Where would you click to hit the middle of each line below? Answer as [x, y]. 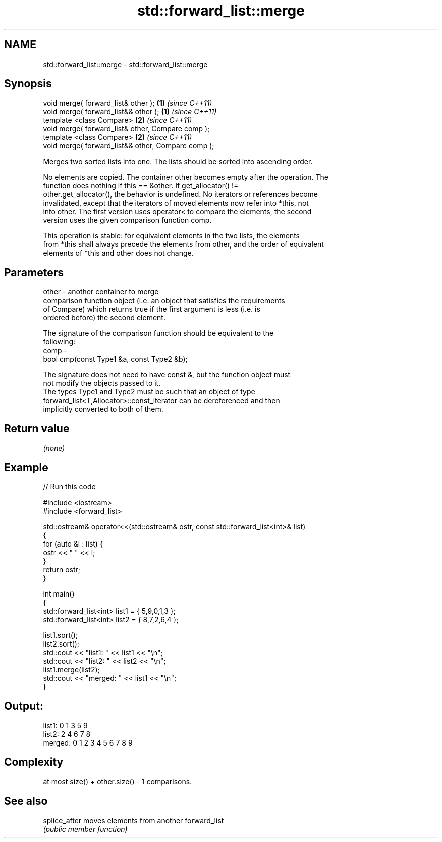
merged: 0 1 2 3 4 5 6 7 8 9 [88, 742]
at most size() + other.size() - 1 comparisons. [118, 781]
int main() [59, 593]
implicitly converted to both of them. [103, 409]
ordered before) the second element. [104, 318]
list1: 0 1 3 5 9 [65, 725]
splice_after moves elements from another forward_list [133, 820]
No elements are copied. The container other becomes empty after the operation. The [186, 177]
